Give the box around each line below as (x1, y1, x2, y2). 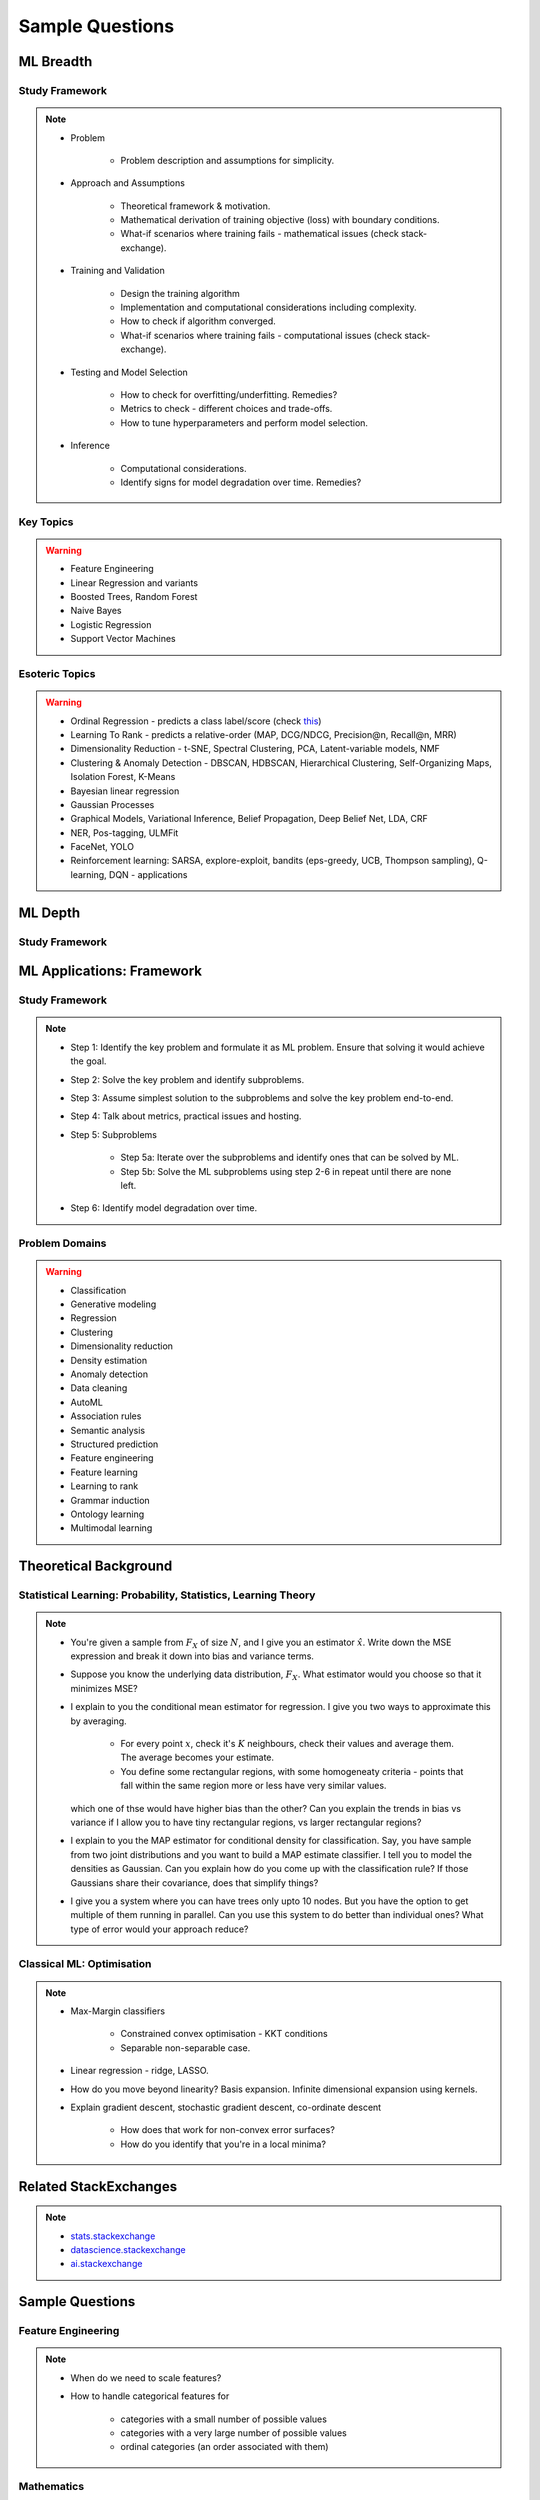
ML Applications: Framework (18, 963, 203, 980)
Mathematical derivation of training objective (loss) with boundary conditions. (120, 214, 440, 226)
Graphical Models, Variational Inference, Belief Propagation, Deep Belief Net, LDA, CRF (70, 813, 429, 825)
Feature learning (70, 1466, 139, 1478)
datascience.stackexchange (70, 2243, 186, 2255)
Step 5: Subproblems (70, 1128, 157, 1140)
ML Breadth (18, 53, 93, 70)
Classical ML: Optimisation (18, 1957, 152, 1971)
